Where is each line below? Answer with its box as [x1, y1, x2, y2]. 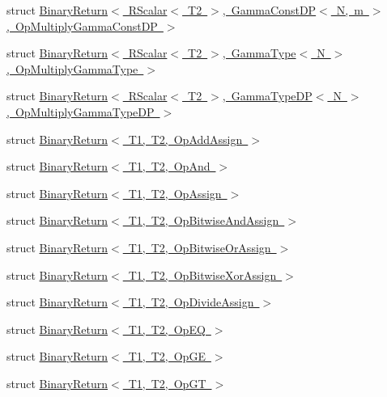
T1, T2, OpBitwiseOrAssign [128, 239, 271, 256]
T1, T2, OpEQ [128, 320, 206, 337]
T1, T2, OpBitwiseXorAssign [128, 266, 277, 283]
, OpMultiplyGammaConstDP [6, 17, 158, 34]
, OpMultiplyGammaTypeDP [6, 103, 155, 120]
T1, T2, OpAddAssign [128, 130, 243, 147]
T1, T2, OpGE [128, 348, 206, 365]
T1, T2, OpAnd [128, 158, 211, 175]
